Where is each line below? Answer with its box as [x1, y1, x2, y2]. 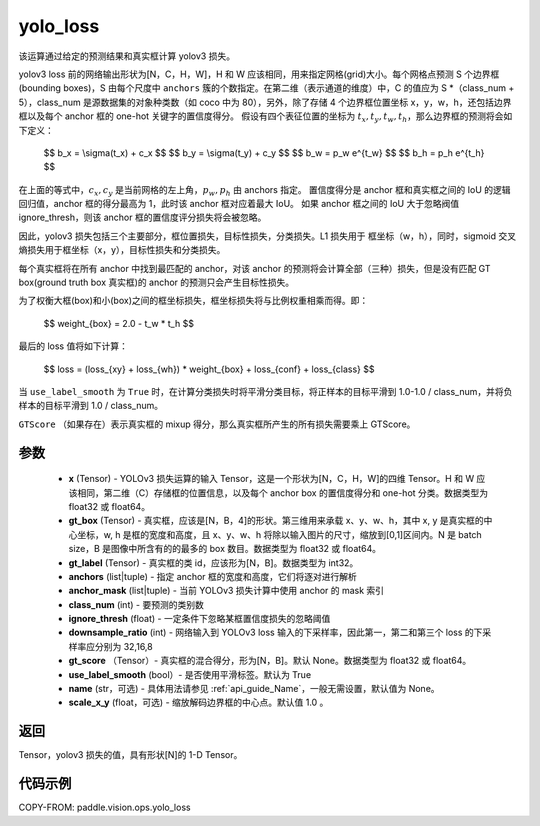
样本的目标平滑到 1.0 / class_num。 [18, 400, 164, 412]
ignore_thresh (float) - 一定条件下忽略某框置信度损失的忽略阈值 [68, 613, 331, 625]
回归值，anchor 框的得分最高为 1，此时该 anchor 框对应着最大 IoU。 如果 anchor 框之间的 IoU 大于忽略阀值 [18, 198, 460, 210]
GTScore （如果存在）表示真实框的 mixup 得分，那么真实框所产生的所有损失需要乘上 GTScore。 [18, 418, 416, 430]
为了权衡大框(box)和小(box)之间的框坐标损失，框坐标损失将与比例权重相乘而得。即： [18, 295, 369, 307]
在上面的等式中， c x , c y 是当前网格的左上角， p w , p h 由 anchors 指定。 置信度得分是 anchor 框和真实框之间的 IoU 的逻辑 [18, 183, 511, 198]
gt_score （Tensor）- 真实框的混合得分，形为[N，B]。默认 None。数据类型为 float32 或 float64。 [68, 655, 472, 667]
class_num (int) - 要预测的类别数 [68, 598, 204, 610]
